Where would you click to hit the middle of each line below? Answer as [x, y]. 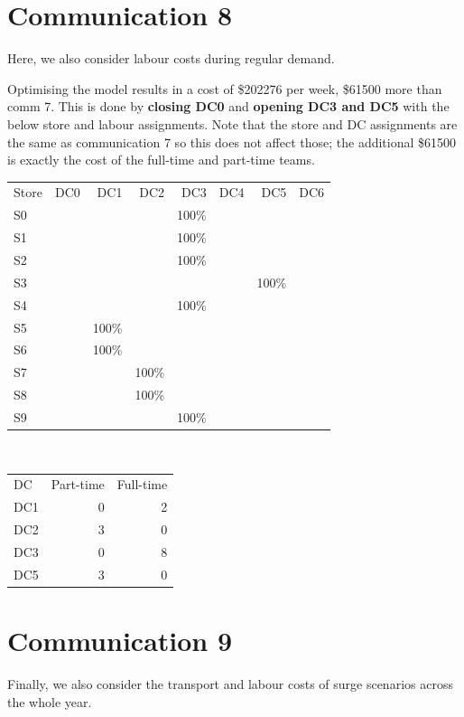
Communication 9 [120, 640]
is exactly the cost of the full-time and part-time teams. [161, 160]
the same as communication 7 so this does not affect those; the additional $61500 [232, 142]
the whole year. [50, 701]
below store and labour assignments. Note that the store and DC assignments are [232, 123]
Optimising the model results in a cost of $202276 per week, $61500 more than [225, 88]
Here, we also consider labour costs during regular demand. [171, 58]
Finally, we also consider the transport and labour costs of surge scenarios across [230, 683]
